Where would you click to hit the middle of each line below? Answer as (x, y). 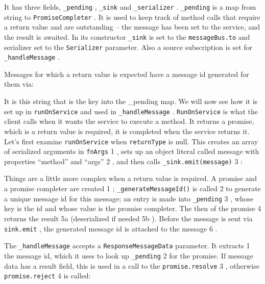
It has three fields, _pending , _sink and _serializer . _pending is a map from (130, 7)
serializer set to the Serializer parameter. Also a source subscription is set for (128, 47)
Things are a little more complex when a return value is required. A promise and (131, 178)
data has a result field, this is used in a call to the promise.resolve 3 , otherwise (132, 265)
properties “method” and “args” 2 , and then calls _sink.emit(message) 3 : (123, 161)
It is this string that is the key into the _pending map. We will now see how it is (131, 101)
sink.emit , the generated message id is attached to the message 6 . (111, 228)
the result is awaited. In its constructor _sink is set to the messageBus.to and (127, 36)
